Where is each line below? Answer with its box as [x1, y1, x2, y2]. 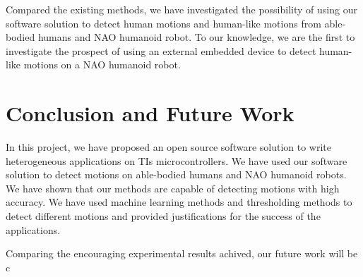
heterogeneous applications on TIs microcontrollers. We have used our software [6, 153, 347, 168]
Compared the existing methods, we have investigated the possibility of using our [6, 2, 357, 16]
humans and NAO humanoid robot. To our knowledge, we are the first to [37, 30, 355, 44]
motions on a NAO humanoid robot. [23, 57, 181, 72]
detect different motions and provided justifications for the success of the [6, 209, 321, 223]
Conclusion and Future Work [6, 99, 294, 128]
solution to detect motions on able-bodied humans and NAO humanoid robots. [6, 167, 347, 182]
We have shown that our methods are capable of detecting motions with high [6, 180, 340, 195]
